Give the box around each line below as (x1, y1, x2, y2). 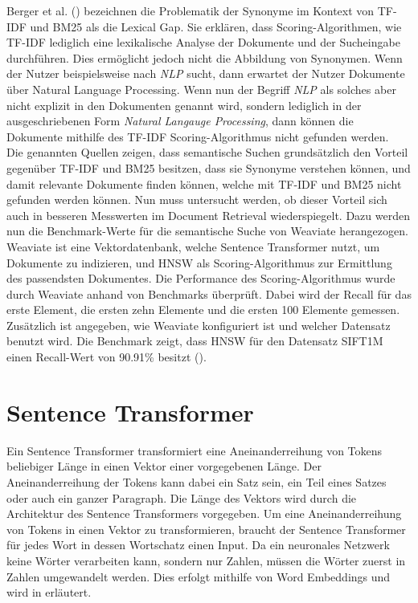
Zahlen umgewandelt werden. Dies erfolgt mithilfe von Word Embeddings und (6, 568, 391, 585)
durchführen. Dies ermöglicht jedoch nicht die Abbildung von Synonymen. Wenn (6, 49, 403, 66)
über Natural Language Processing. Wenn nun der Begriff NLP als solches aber (6, 80, 396, 97)
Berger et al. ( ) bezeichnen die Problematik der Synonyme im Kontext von (6, 2, 375, 18)
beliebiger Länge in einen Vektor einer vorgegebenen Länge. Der (6, 458, 322, 475)
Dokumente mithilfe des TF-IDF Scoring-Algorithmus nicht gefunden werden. (6, 128, 389, 145)
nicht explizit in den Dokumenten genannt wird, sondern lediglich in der (6, 96, 362, 113)
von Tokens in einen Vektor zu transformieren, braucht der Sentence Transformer (6, 520, 406, 537)
